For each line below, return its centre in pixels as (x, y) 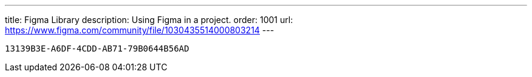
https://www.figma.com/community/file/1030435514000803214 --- (140, 30)
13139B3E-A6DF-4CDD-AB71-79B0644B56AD (97, 49)
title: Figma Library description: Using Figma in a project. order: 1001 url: (149, 20)
